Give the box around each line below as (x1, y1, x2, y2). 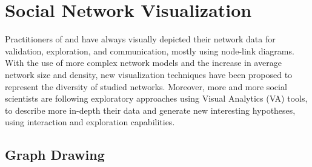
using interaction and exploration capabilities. (5, 116, 175, 128)
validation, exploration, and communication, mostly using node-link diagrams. (5, 44, 294, 57)
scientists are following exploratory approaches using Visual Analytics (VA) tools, (5, 92, 308, 105)
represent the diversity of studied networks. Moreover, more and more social (5, 80, 287, 93)
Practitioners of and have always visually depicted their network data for (5, 33, 276, 45)
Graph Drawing (5, 145, 105, 164)
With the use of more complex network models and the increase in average (5, 56, 282, 69)
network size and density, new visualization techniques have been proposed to (5, 68, 293, 80)
